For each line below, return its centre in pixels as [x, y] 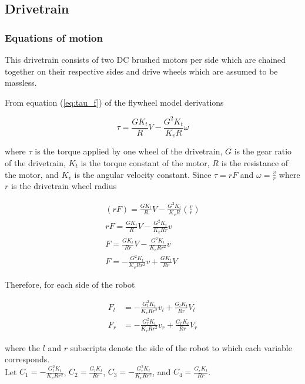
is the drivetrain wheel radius [64, 186]
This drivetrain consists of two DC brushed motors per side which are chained [145, 59]
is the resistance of [255, 162]
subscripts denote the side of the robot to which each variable [181, 347]
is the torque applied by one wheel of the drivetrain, [129, 151]
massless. [21, 82]
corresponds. [27, 359]
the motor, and [32, 174]
